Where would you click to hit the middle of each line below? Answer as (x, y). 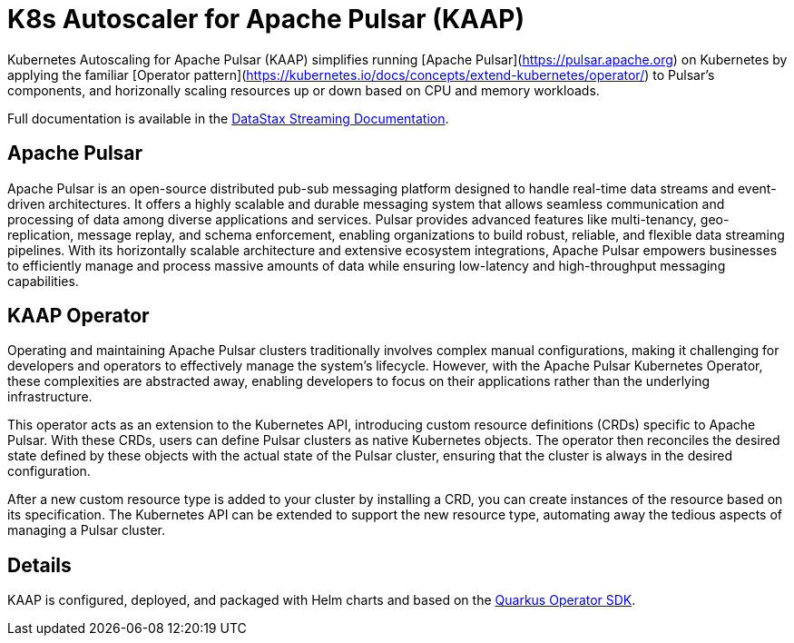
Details (39, 565)
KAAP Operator (78, 316)
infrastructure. (50, 397)
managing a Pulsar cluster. (86, 530)
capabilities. (43, 281)
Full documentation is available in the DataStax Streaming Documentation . (228, 118)
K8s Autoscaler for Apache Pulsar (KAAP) (266, 19)
